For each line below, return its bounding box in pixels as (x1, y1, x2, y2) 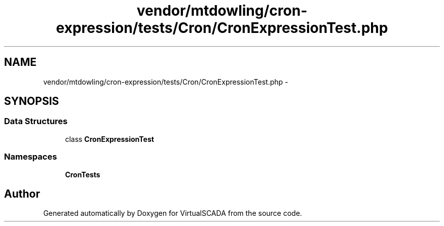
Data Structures (4, 116, 68, 127)
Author (4, 187, 40, 200)
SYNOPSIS (4, 95, 59, 108)
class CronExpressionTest (65, 134, 154, 143)
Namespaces (4, 152, 57, 162)
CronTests (65, 170, 100, 179)
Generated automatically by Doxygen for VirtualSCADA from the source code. (43, 209, 302, 218)
